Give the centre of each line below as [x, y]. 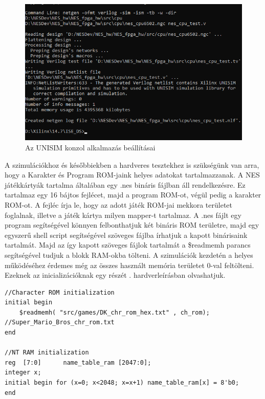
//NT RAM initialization [47, 353]
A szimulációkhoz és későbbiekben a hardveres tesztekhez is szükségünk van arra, [132, 164]
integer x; [23, 373]
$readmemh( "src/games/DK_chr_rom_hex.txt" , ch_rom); [114, 312]
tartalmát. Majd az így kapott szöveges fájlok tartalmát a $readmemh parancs [128, 245]
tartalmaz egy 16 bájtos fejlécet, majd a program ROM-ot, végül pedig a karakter [133, 195]
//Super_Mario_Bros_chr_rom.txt [60, 323]
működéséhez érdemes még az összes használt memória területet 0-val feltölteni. [129, 265]
